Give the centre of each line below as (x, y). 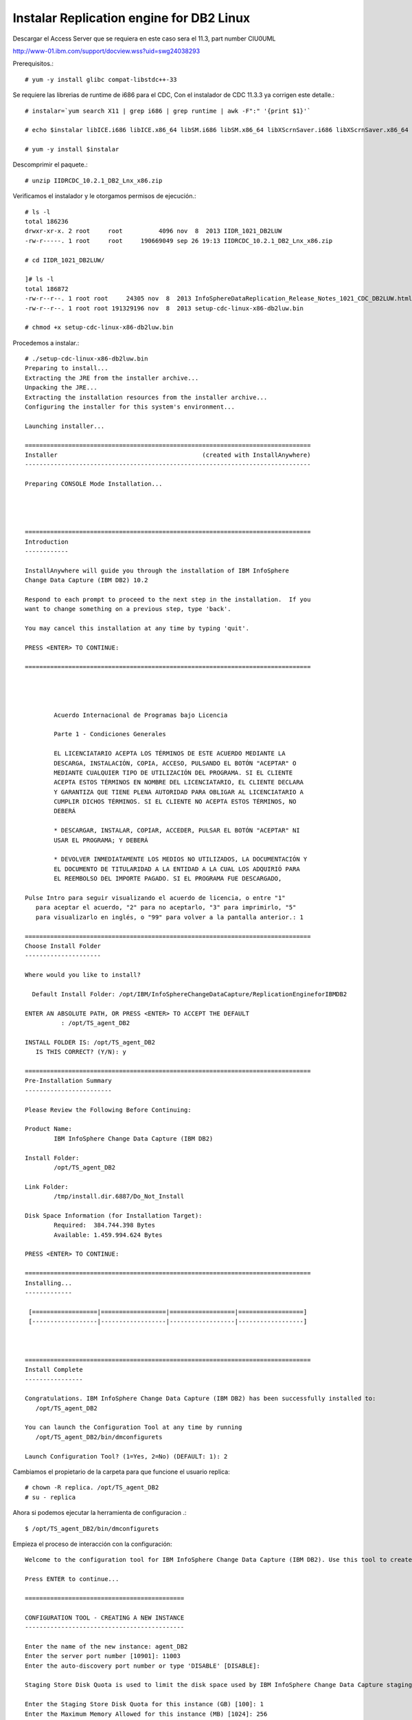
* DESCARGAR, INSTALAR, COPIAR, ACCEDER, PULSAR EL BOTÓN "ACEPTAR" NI (177, 830)
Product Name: (48, 1129)
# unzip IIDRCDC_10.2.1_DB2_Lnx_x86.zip (94, 180)
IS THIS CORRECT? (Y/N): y (81, 1052)
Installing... (48, 1283)
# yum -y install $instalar (72, 149)
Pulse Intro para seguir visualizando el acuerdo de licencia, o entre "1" (155, 897)
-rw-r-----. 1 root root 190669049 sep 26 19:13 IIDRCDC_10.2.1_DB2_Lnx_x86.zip (179, 240)
